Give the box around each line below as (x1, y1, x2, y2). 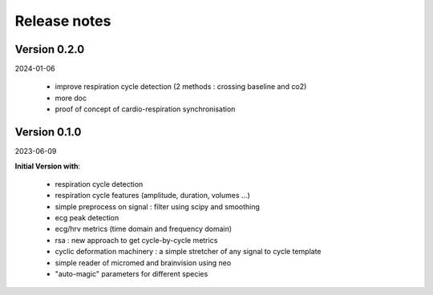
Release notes (14, 12, 111, 30)
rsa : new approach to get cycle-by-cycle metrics (55, 235, 218, 244)
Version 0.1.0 (14, 125, 82, 139)
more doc (55, 93, 87, 103)
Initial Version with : (14, 161, 81, 171)
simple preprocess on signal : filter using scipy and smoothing (55, 201, 261, 212)
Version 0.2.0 (14, 42, 85, 56)
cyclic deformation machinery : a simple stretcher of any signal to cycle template (55, 247, 322, 257)
